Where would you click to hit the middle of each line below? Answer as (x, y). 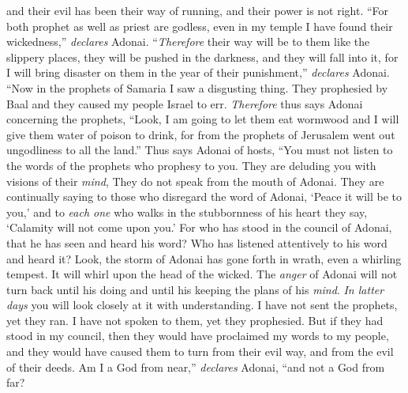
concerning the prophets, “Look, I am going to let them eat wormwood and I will (203, 119)
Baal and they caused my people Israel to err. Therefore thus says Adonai (185, 103)
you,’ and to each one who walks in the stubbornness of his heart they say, (187, 212)
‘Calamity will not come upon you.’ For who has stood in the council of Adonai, (199, 227)
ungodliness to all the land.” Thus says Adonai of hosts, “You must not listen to (200, 150)
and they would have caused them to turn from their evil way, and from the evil (200, 351)
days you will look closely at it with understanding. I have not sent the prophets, (202, 305)
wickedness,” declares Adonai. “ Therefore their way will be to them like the (188, 42)
